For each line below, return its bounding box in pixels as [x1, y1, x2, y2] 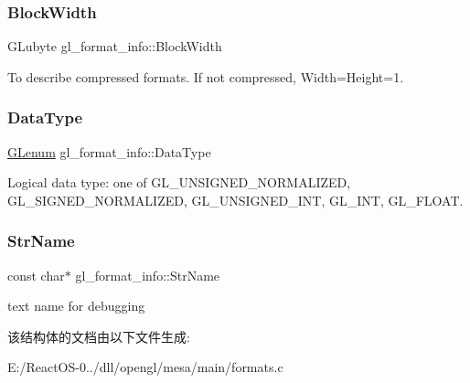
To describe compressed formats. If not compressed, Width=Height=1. [7, 67, 404, 86]
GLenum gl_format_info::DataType [7, 142, 211, 161]
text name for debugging [7, 296, 145, 315]
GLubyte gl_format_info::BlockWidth [7, 37, 222, 56]
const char [7, 265, 65, 284]
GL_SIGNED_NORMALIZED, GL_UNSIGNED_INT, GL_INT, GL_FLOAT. [7, 190, 464, 209]
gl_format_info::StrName [75, 265, 220, 284]
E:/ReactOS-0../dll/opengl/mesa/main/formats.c [7, 357, 283, 377]
